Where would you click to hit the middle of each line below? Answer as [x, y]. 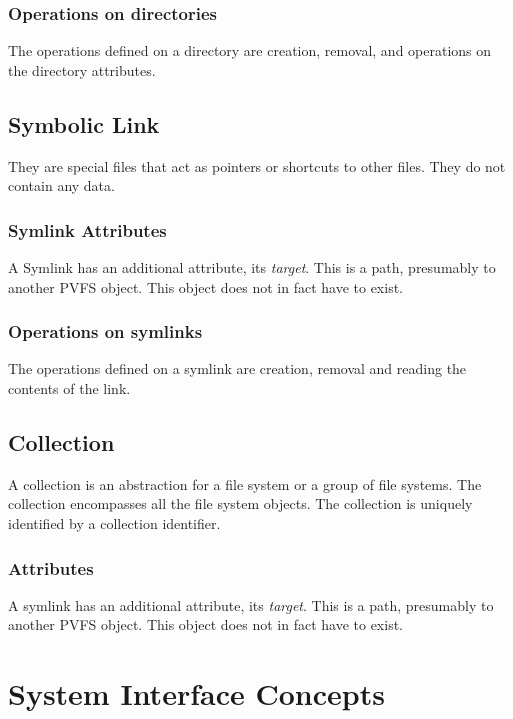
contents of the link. [69, 388]
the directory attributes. [82, 69]
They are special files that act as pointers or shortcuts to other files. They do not [257, 165]
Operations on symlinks [105, 331]
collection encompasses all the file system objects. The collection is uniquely [240, 503]
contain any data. [61, 185]
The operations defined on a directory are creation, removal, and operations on [250, 50]
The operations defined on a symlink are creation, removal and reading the [237, 368]
